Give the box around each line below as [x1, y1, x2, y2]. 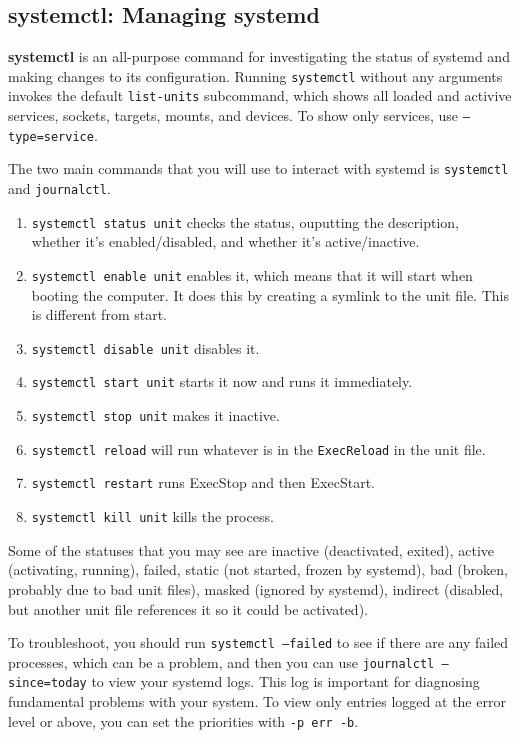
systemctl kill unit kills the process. [31, 506, 274, 527]
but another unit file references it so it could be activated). [8, 598, 368, 619]
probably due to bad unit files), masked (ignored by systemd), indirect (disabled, [8, 578, 504, 599]
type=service [8, 129, 94, 144]
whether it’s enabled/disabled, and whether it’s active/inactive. [31, 231, 420, 252]
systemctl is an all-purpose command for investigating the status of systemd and [8, 46, 510, 67]
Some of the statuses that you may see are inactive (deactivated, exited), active [8, 539, 494, 560]
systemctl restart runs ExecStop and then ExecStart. [31, 472, 375, 493]
